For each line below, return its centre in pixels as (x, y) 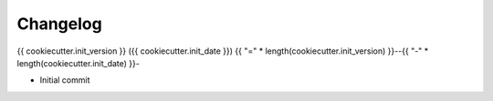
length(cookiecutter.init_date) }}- (79, 63)
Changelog (59, 24)
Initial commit (65, 80)
